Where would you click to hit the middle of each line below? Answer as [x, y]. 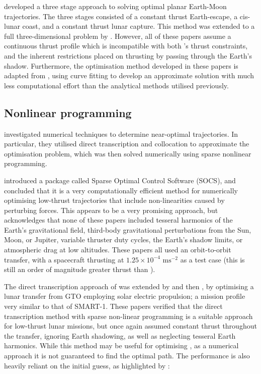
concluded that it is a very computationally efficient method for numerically [121, 190]
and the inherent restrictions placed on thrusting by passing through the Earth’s [128, 55]
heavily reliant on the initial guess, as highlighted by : [87, 365]
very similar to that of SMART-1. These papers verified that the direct [113, 306]
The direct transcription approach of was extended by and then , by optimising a [129, 286]
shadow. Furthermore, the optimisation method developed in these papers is [121, 65]
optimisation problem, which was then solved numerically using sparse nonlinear [128, 153]
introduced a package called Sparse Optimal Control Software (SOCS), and [120, 180]
